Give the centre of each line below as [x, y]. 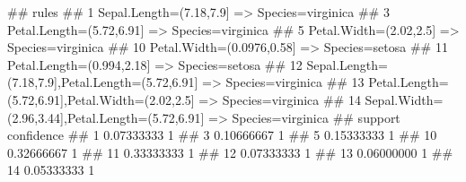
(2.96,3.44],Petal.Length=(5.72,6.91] [106, 117]
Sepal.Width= [404, 99]
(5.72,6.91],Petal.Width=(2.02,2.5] [101, 99]
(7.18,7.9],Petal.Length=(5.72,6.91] [103, 82]
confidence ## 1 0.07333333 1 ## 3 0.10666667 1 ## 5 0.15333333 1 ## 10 [222, 135]
